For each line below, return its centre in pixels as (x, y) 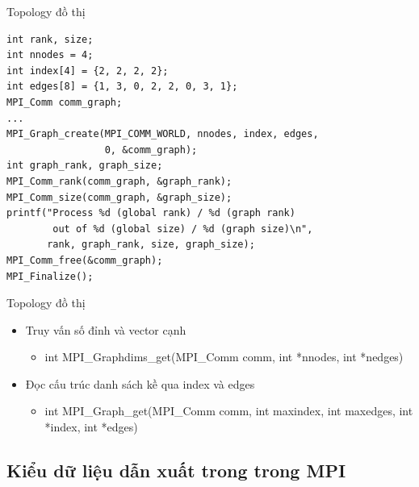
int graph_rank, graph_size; (85, 166)
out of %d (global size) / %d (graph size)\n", (183, 229)
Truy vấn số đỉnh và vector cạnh (106, 329)
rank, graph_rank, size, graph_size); (151, 245)
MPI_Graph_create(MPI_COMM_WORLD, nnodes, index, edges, (163, 134)
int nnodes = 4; (50, 55)
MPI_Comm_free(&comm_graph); (85, 260)
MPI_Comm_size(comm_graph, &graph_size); (119, 197)
